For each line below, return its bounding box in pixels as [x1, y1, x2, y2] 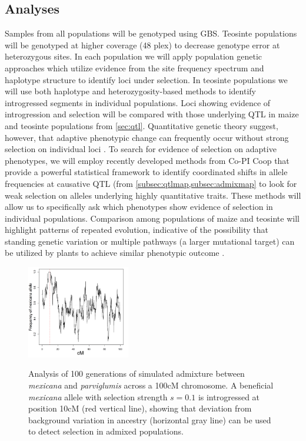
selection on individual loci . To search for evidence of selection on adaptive [5, 143, 277, 155]
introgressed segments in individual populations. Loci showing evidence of [5, 96, 271, 108]
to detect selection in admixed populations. [28, 425, 184, 437]
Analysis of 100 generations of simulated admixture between [28, 367, 245, 380]
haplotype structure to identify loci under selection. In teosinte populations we [5, 73, 288, 85]
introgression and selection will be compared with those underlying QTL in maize [5, 108, 299, 120]
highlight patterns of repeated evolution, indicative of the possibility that [5, 223, 268, 236]
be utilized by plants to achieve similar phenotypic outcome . [5, 246, 225, 259]
